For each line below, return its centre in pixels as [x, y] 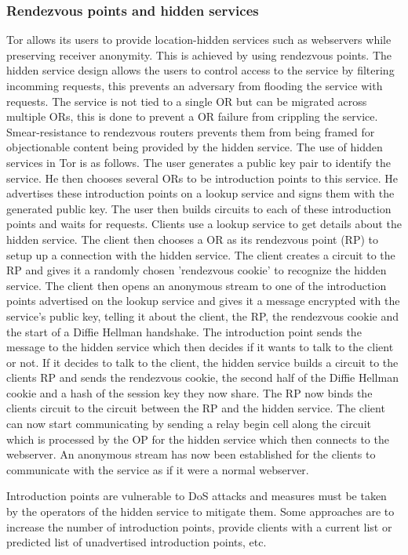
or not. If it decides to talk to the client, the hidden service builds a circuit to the [202, 362]
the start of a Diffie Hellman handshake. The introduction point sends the [184, 331]
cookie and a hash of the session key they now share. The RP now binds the [189, 392]
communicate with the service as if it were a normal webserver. [158, 469]
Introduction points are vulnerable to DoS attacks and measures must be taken [197, 496]
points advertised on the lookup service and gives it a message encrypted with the [203, 301]
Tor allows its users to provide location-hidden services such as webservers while [199, 40]
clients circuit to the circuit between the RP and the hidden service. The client [196, 408]
